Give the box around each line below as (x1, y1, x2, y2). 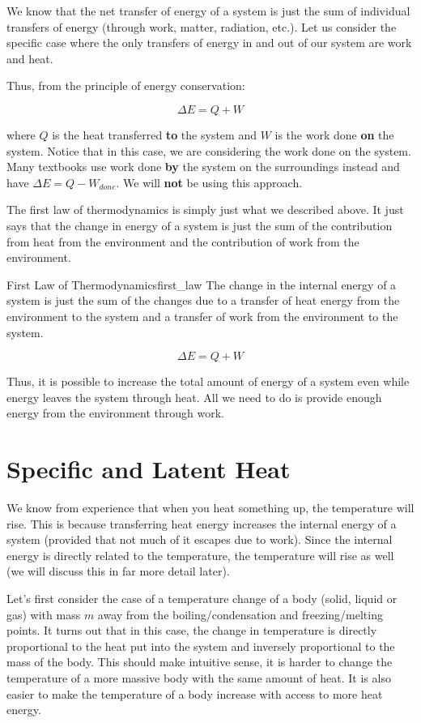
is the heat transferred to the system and (52, 126, 257, 143)
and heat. (6, 49, 53, 66)
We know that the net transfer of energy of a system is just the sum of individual (6, 2, 410, 19)
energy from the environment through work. (6, 404, 224, 421)
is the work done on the (274, 126, 394, 143)
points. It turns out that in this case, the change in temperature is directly (6, 622, 377, 639)
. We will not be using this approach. (116, 173, 303, 190)
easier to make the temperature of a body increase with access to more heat (6, 685, 383, 702)
